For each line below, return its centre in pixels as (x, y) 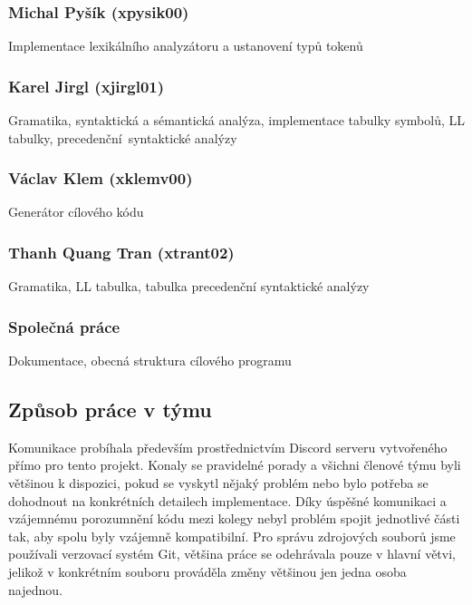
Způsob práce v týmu (110, 410)
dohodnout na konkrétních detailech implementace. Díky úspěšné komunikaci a (227, 500)
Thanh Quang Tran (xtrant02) (121, 252)
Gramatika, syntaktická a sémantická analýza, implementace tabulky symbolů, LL (236, 120)
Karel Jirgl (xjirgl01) (87, 86)
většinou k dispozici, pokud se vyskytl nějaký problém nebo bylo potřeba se (218, 483)
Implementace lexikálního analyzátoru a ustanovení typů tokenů (186, 46)
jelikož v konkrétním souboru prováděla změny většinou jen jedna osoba (207, 572)
